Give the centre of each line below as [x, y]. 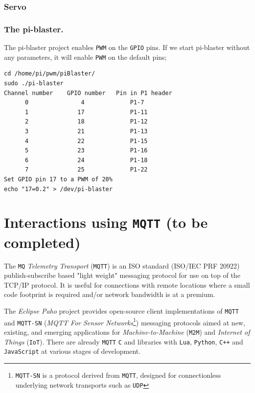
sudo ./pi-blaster [34, 83]
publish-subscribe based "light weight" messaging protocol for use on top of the [122, 275]
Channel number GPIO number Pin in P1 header [88, 93]
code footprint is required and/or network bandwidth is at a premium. [110, 294]
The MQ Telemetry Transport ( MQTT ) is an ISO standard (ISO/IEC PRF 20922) [122, 265]
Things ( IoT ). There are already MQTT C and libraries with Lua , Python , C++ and [124, 341]
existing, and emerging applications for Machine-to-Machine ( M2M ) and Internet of [127, 332]
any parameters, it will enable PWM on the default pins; [85, 57]
